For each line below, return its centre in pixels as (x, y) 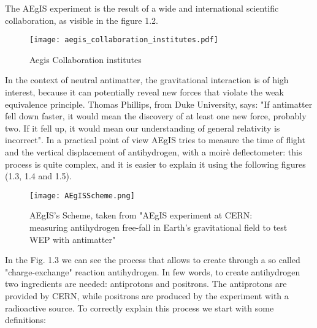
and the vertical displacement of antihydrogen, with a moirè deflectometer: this (154, 152)
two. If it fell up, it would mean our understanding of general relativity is (143, 128)
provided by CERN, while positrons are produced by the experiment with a (147, 296)
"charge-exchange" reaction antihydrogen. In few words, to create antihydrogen (153, 271)
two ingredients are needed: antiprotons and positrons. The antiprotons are (146, 284)
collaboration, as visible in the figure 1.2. (82, 20)
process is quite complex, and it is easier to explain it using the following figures (155, 164)
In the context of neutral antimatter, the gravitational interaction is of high (147, 80)
